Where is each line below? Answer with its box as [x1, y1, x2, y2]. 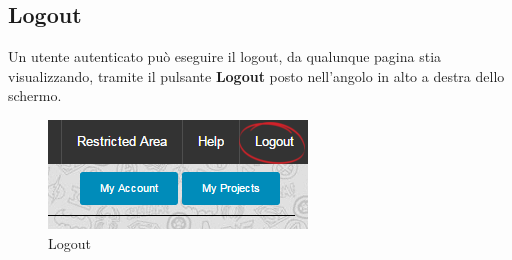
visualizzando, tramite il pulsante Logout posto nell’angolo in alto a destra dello [8, 65, 505, 86]
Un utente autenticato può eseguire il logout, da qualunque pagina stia [8, 46, 442, 67]
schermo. [8, 85, 62, 106]
